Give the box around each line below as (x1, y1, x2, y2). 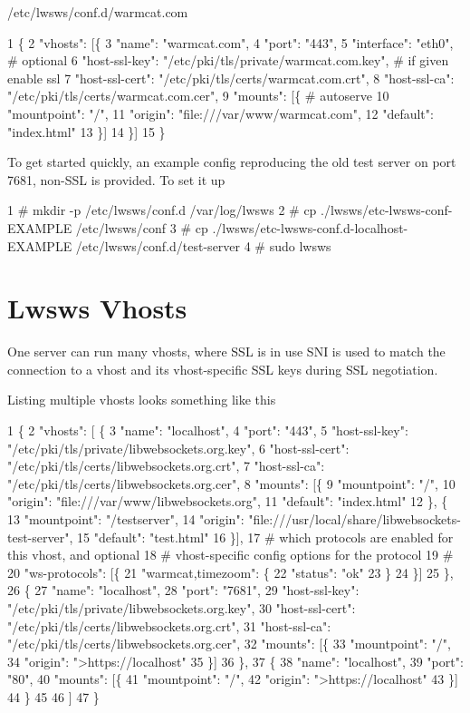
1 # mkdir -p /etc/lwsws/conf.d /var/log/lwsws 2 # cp (7, 200, 317, 220)
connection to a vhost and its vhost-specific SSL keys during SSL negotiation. (7, 359, 438, 378)
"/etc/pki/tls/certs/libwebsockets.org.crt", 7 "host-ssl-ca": (7, 456, 325, 475)
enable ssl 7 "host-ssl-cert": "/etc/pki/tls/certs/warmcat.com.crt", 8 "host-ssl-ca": (7, 68, 455, 87)
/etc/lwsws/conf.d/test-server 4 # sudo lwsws (75, 236, 331, 255)
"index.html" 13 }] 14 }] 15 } (7, 122, 166, 141)
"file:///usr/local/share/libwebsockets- (248, 510, 461, 528)
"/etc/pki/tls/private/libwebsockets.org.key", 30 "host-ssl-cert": (7, 598, 356, 617)
